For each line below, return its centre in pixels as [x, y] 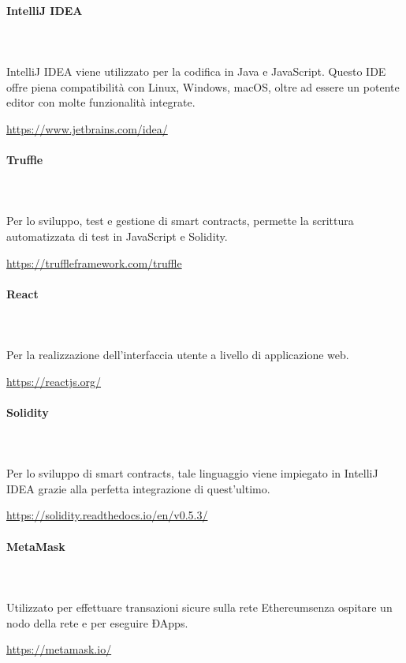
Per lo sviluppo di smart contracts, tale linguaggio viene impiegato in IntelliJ [192, 473]
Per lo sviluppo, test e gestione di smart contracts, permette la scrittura [180, 221]
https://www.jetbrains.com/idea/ [87, 128]
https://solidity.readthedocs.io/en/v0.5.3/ [107, 515]
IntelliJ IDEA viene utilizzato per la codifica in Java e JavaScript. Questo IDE [196, 71]
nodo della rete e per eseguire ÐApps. [97, 622]
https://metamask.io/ [59, 649]
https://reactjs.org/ [54, 381]
